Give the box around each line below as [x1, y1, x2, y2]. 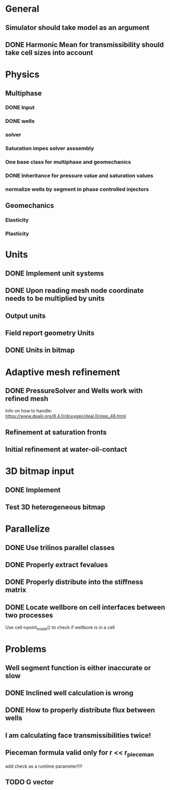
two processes [5, 611, 53, 620]
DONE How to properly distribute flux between [5, 706, 155, 714]
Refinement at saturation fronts [5, 428, 107, 436]
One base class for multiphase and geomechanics [5, 158, 131, 165]
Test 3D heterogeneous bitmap [5, 503, 106, 511]
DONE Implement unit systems [5, 269, 104, 278]
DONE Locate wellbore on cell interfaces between [5, 603, 165, 611]
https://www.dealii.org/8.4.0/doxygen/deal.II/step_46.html [5, 413, 126, 419]
